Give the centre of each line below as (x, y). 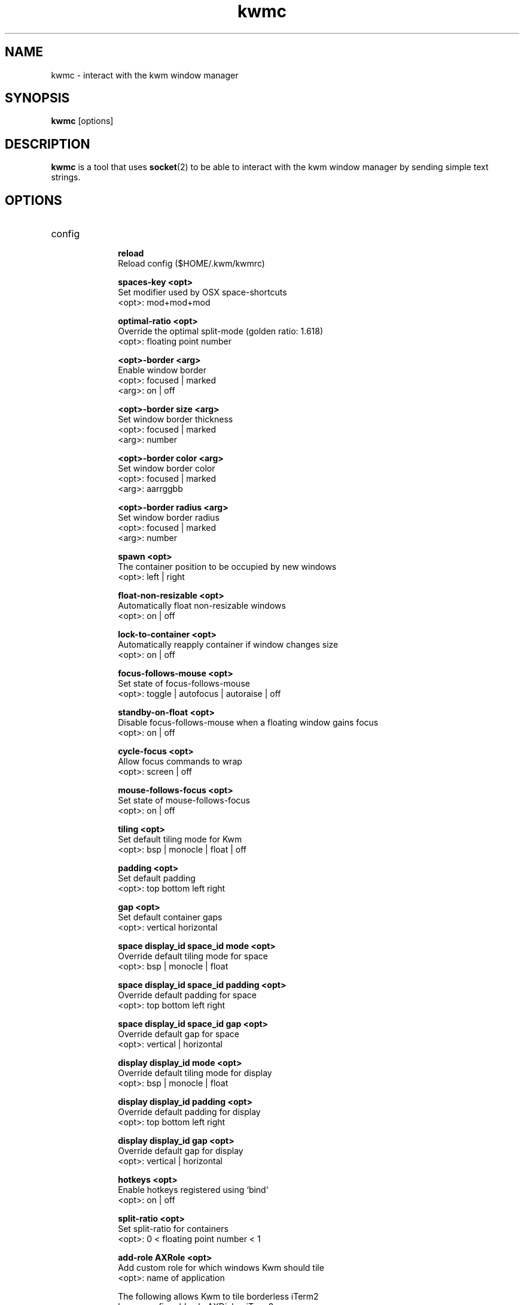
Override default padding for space (187, 995)
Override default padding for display (189, 1112)
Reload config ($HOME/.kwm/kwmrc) (191, 264)
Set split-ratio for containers (173, 1229)
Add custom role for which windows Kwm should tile (221, 1268)
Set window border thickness (176, 419)
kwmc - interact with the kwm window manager (145, 75)
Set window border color (167, 469)
